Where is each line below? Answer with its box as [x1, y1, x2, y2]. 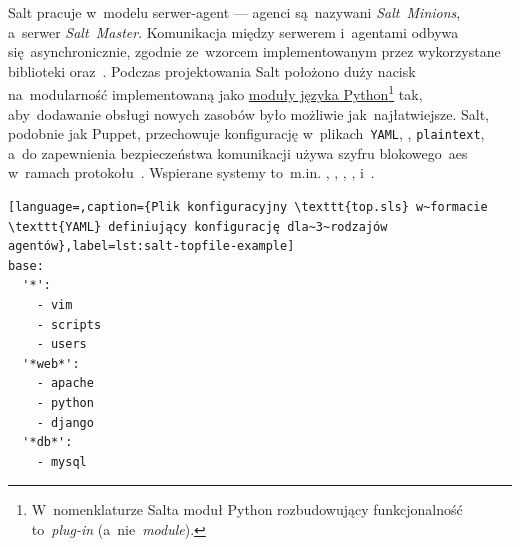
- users [36, 337, 87, 352]
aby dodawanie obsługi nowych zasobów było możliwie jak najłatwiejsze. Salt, [8, 103, 490, 124]
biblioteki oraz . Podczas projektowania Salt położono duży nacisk [8, 60, 416, 81]
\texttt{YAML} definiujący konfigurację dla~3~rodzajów [8, 219, 388, 234]
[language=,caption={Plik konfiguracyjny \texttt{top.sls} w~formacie [8, 200, 488, 215]
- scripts [36, 317, 102, 332]
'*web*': [22, 356, 80, 371]
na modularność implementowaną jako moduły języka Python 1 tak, [8, 81, 423, 105]
